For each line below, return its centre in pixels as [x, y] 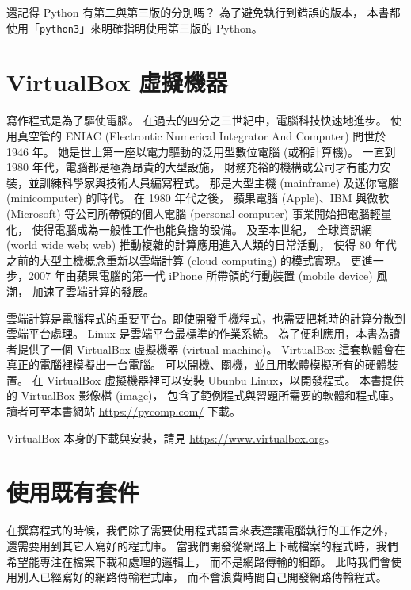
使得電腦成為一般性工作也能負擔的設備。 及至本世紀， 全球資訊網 [202, 229]
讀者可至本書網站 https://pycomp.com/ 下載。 [124, 411]
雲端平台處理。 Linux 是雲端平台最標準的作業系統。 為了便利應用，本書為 [198, 333]
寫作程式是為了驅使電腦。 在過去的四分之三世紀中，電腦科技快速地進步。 [197, 120]
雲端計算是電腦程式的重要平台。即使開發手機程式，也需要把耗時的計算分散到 [206, 318]
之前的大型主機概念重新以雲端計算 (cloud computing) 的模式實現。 [177, 260]
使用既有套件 [73, 492]
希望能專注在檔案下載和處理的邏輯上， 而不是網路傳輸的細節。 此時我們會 [199, 561]
